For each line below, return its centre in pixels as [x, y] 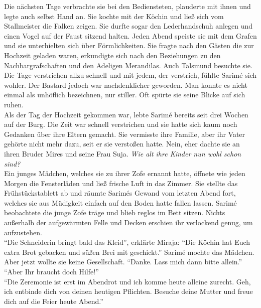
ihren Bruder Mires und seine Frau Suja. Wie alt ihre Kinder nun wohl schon [123, 153]
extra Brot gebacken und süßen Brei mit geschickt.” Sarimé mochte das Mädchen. [129, 252]
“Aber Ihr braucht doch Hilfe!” [51, 272]
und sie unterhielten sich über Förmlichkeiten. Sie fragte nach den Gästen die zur [129, 45]
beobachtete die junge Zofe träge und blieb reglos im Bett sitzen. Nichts [115, 212]
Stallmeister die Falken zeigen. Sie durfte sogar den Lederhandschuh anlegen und [128, 26]
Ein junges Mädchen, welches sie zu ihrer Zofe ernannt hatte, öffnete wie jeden [125, 173]
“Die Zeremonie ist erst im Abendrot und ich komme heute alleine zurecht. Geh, [127, 281]
